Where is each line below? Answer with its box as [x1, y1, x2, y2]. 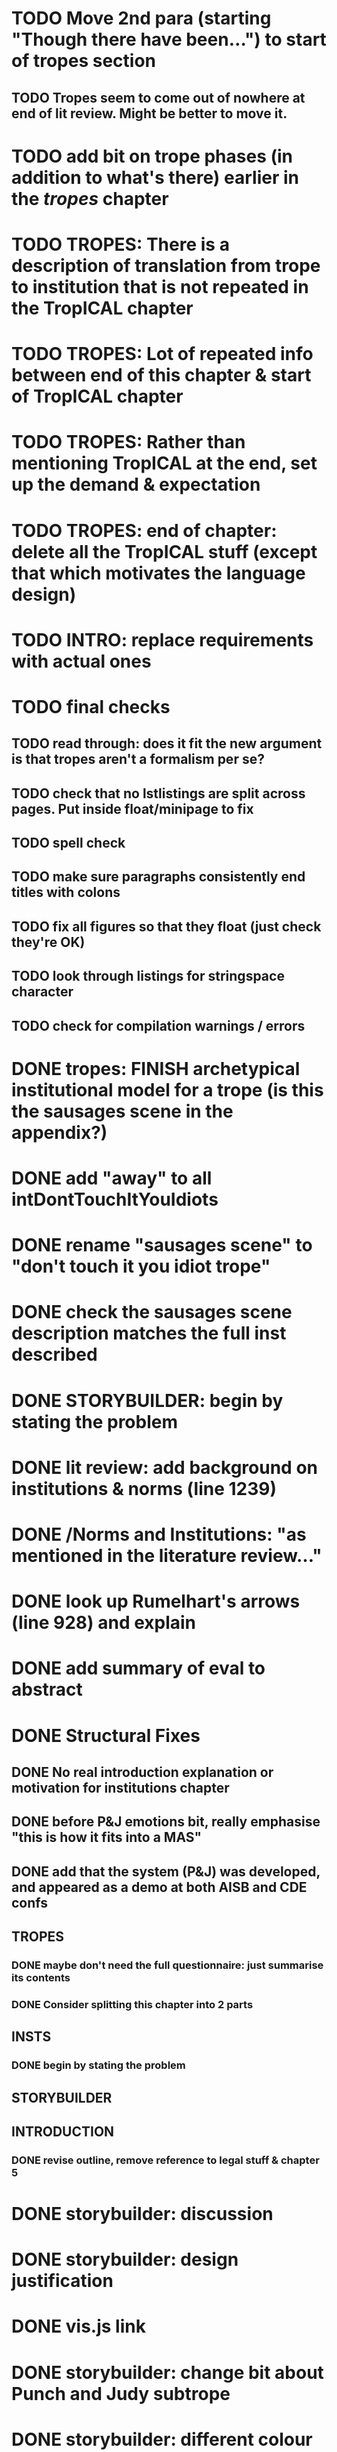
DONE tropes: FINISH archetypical [11, 1057, 301, 1080]
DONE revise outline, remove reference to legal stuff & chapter [11, 2153, 320, 2167]
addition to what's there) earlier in [11, 166, 299, 189]
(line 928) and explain [11, 1612, 197, 1634]
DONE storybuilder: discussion [11, 2203, 274, 2226]
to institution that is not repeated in [11, 275, 309, 298]
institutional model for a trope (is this [11, 1078, 324, 1101]
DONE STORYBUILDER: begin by [11, 1389, 284, 1412]
